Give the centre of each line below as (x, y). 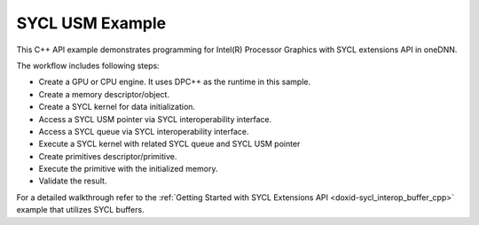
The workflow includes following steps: (88, 66)
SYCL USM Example (91, 23)
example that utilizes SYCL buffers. (81, 210)
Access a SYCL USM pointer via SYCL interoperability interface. (155, 119)
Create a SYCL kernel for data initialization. (117, 107)
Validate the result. (73, 181)
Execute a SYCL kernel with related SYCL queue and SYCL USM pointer (169, 144)
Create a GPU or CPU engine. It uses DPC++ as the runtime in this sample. (174, 82)
